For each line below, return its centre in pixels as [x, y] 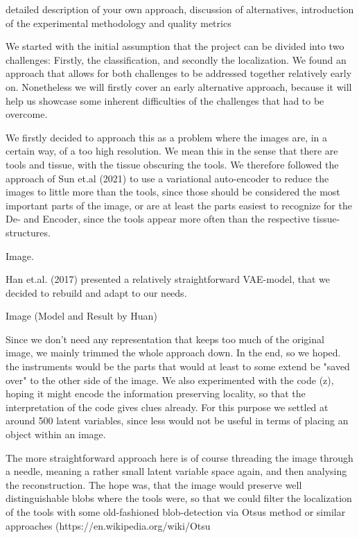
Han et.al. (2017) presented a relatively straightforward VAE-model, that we [168, 279]
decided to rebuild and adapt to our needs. [96, 292]
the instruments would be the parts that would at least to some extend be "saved [178, 366]
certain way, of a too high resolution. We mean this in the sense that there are [172, 151]
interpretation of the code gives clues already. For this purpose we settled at [167, 407]
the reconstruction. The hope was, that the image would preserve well [154, 484]
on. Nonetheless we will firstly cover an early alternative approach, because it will [179, 86]
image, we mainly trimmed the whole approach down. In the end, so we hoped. [173, 353]
